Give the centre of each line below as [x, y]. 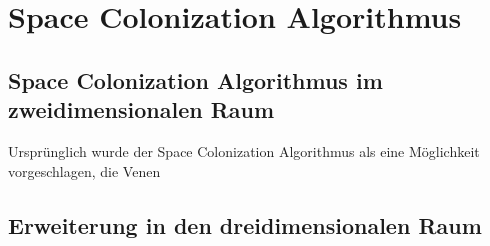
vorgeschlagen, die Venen [84, 170]
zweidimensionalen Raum [141, 109]
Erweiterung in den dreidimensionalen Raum [245, 224]
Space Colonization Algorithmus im [195, 79]
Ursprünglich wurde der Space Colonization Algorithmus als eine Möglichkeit [244, 150]
